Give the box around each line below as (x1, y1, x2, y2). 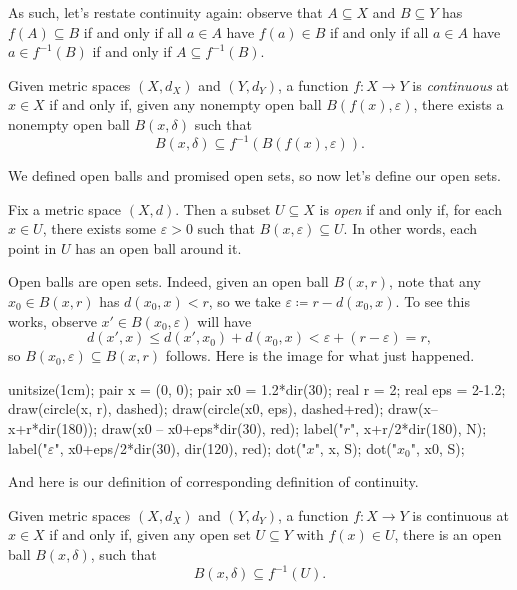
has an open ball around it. (75, 237, 242, 258)
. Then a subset (175, 198, 271, 219)
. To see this (395, 291, 470, 312)
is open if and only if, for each (319, 198, 502, 219)
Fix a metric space (8, 198, 122, 219)
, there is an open (394, 524, 502, 545)
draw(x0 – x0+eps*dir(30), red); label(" (101, 418, 344, 438)
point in (8, 237, 57, 258)
